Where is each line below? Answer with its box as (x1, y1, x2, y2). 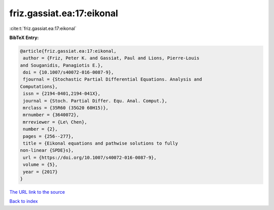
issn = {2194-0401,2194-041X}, (23, 91, 101, 96)
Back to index (9, 198, 38, 204)
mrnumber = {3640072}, (23, 112, 80, 118)
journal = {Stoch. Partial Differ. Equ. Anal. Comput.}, (23, 98, 167, 103)
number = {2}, (23, 126, 58, 132)
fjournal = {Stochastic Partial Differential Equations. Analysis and (23, 77, 202, 82)
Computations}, (20, 84, 58, 89)
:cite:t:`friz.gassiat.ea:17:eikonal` (9, 25, 77, 31)
